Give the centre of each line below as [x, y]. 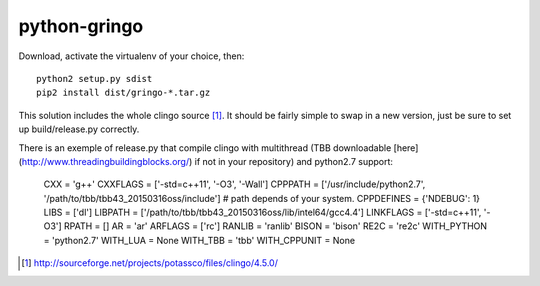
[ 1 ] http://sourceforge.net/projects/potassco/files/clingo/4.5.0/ [150, 263]
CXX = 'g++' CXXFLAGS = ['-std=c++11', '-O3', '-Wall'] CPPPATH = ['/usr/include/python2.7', [234, 184]
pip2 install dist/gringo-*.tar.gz [123, 93]
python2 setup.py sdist [94, 78]
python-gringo [81, 26]
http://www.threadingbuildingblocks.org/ [105, 161]
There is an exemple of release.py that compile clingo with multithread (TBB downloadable [205, 147]
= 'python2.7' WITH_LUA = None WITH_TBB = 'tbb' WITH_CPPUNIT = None [199, 240]
